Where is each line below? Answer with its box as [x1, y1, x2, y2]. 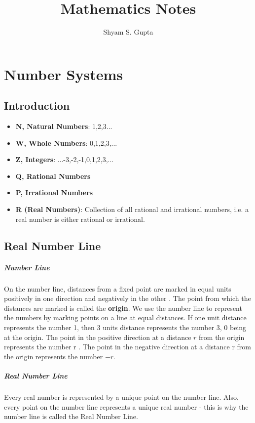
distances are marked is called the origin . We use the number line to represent [4, 302, 242, 313]
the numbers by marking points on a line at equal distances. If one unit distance [4, 312, 247, 323]
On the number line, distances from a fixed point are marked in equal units [4, 283, 231, 294]
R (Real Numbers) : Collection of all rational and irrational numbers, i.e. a [15, 204, 249, 214]
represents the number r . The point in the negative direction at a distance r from [4, 341, 251, 352]
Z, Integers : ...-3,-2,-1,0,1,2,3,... [15, 154, 114, 165]
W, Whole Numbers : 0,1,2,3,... [15, 137, 117, 148]
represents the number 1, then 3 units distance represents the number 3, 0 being [4, 322, 247, 332]
